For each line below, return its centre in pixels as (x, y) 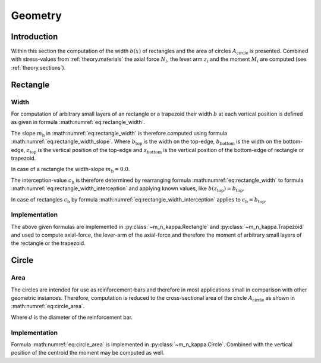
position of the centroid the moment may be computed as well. (88, 353)
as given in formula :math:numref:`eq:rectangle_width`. (78, 122)
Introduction (34, 37)
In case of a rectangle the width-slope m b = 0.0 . (70, 170)
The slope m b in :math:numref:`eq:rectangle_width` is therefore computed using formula (119, 134)
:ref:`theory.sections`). (38, 67)
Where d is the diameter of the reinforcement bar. (72, 317)
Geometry (37, 15)
